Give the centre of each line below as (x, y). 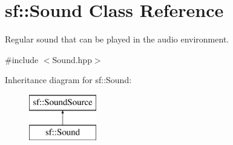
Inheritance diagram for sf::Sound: (68, 80)
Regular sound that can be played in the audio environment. (117, 39)
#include (22, 59)
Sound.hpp (72, 59)
